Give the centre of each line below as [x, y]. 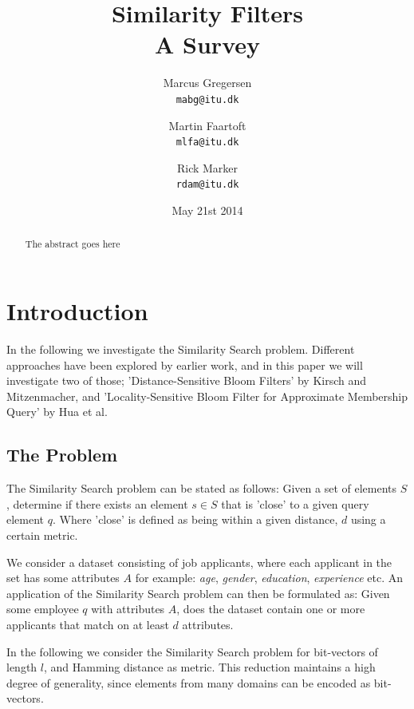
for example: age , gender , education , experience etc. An [269, 578]
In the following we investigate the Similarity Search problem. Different [181, 349]
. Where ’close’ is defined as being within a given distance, [195, 519]
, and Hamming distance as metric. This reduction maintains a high [209, 667]
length [22, 667]
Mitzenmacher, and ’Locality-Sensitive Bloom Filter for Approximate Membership [207, 396]
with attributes [128, 609]
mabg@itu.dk [207, 99]
